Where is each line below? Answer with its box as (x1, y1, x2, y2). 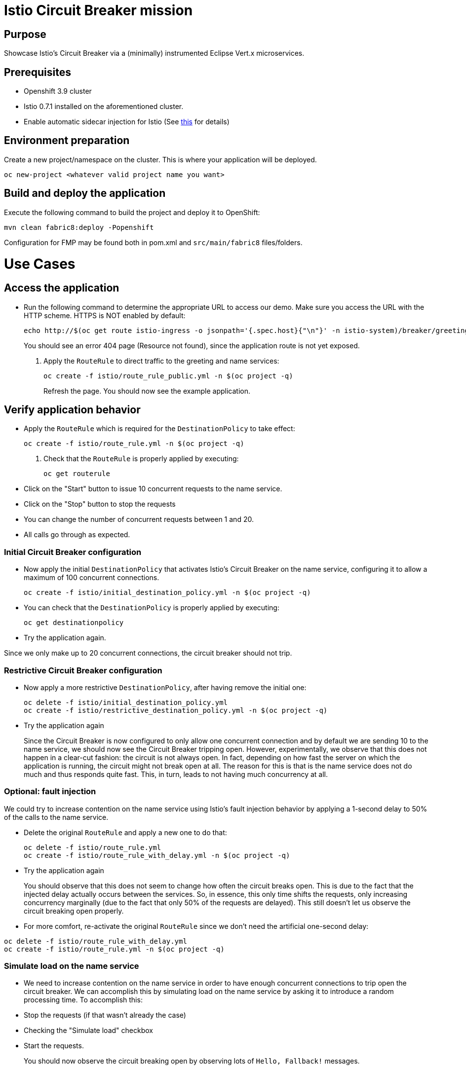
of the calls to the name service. (4, 812, 109, 821)
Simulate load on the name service (4, 961, 139, 971)
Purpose (4, 28, 46, 40)
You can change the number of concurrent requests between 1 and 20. (24, 515, 254, 524)
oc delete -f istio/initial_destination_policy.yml (24, 698, 228, 706)
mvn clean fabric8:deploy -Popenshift (4, 223, 154, 231)
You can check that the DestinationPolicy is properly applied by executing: (24, 603, 279, 612)
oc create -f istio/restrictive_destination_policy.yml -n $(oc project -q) (24, 706, 328, 714)
